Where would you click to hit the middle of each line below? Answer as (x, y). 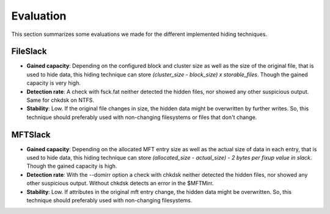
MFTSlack (31, 134)
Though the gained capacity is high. (72, 166)
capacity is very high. (53, 83)
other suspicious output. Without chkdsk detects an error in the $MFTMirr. (120, 184)
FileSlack (29, 52)
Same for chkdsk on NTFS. (61, 100)
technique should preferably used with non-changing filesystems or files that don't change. (142, 117)
